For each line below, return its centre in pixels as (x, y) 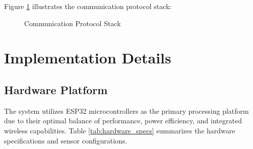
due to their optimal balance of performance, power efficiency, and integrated (123, 121)
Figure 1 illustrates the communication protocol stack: (88, 6)
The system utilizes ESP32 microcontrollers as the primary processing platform (126, 110)
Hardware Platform (56, 89)
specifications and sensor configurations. (66, 140)
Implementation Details (88, 58)
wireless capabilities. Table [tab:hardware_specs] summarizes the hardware (120, 130)
